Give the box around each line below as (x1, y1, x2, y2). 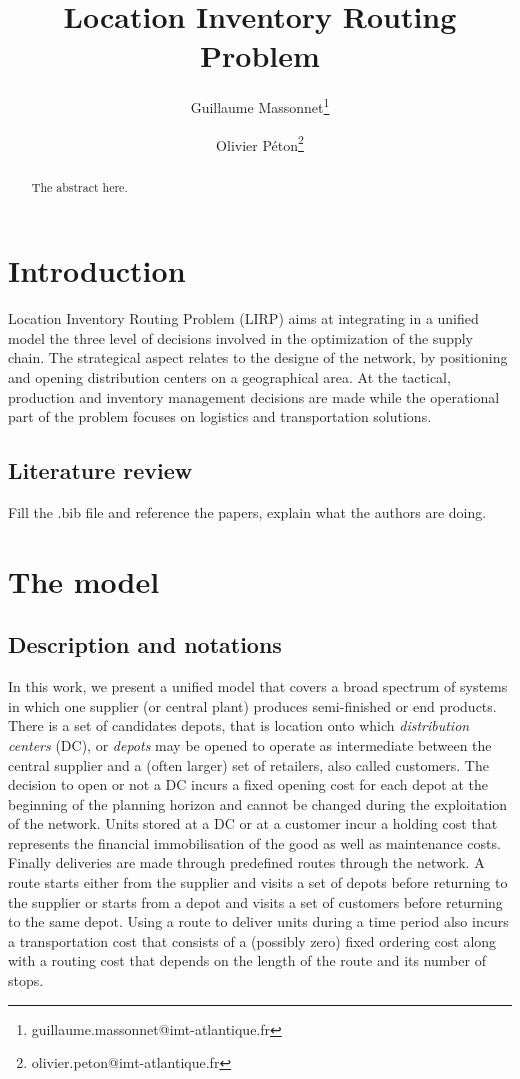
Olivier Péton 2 (216, 131, 304, 155)
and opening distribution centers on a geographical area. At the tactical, (8, 366, 451, 387)
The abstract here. (31, 178, 128, 195)
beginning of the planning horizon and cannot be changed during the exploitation (8, 793, 508, 814)
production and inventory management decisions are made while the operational (8, 386, 500, 407)
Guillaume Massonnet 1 (190, 94, 330, 117)
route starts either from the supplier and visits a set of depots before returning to (8, 872, 508, 893)
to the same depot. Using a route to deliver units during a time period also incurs (8, 911, 509, 932)
